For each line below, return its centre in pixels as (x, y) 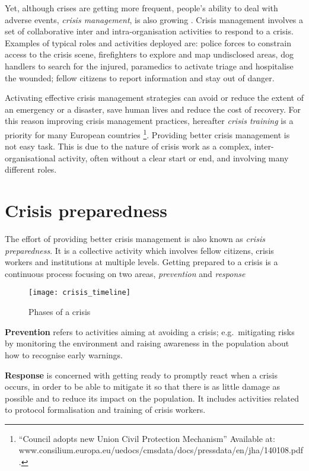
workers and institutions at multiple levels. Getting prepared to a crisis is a (141, 262)
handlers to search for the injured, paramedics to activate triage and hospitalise (149, 66)
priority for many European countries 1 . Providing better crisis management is (147, 133)
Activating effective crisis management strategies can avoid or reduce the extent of (154, 98)
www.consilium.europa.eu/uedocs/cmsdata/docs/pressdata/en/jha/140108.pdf (161, 450)
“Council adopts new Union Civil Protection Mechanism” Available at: (147, 438)
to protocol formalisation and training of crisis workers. (105, 410)
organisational (30, 157)
